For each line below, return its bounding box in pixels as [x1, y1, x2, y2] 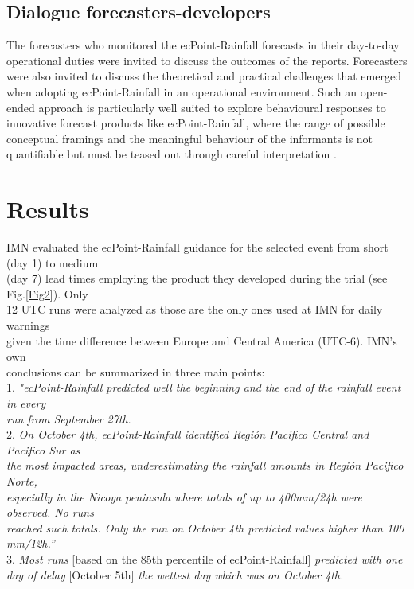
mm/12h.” [6, 535, 55, 552]
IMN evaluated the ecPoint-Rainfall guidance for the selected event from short [6, 239, 389, 255]
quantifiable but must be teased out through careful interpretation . [6, 146, 337, 162]
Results [6, 193, 89, 225]
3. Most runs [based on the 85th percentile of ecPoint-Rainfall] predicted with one [6, 550, 403, 567]
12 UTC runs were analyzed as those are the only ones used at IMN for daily [6, 301, 383, 318]
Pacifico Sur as [6, 441, 80, 458]
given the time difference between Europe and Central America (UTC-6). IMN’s [6, 332, 397, 349]
